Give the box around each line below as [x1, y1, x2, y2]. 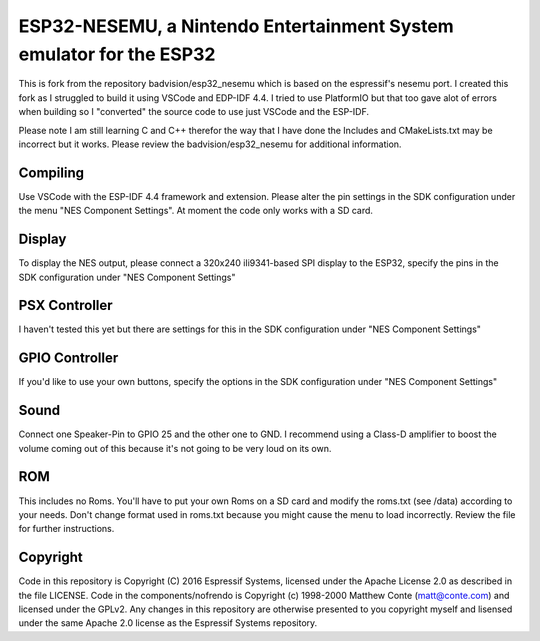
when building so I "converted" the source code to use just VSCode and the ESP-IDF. [18, 106, 370, 118]
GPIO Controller [18, 350, 119, 367]
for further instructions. [18, 523, 115, 535]
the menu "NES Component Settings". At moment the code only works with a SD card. [18, 205, 374, 217]
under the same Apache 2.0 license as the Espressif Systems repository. [18, 617, 318, 629]
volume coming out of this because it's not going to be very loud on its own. [18, 442, 332, 454]
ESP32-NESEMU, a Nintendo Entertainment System [18, 15, 454, 37]
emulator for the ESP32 [18, 43, 216, 65]
